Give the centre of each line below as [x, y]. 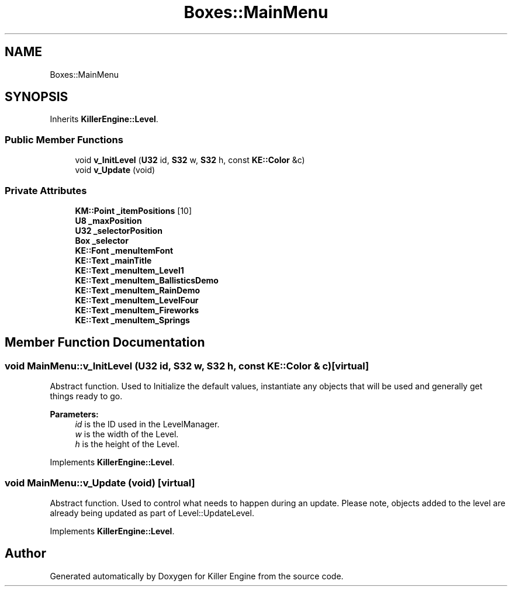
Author [25, 554]
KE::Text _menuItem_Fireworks [137, 310]
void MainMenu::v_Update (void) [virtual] [100, 483]
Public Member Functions [64, 139]
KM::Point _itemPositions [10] [134, 210]
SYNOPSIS [37, 97]
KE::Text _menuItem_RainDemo [138, 290]
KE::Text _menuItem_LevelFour [137, 300]
